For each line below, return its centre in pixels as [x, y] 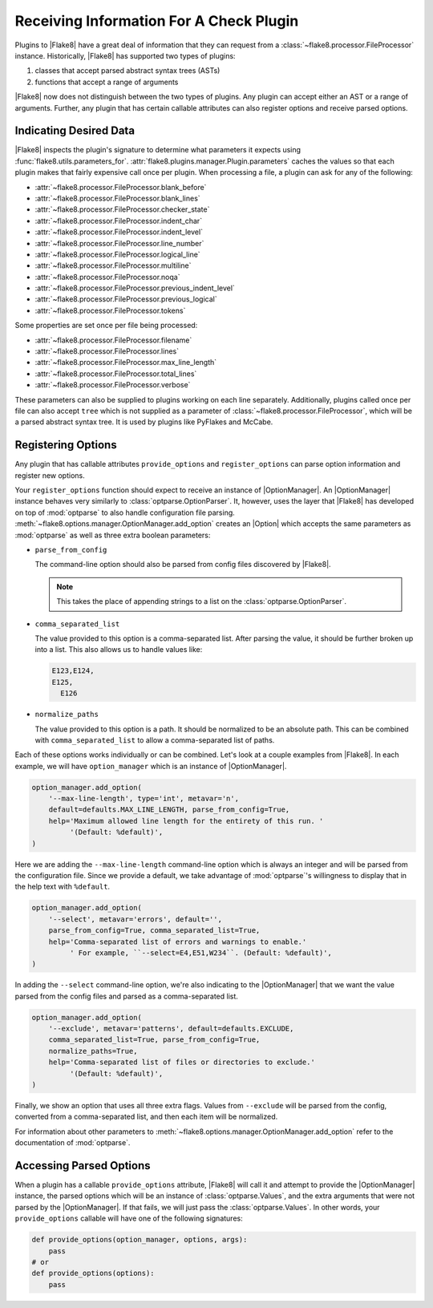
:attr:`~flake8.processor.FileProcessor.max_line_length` [126, 362]
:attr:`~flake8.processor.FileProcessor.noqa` [107, 277]
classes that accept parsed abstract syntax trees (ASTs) [127, 71]
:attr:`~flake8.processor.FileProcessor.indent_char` [119, 221]
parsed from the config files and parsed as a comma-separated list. [126, 996]
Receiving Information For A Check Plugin [157, 21]
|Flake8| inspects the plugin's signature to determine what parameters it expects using [158, 150]
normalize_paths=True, [93, 1051]
